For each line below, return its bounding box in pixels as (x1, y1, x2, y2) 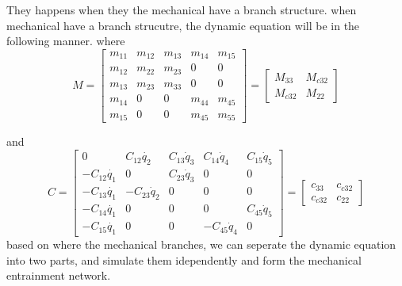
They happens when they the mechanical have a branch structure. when (6, 2, 357, 17)
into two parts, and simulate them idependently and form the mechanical (6, 251, 362, 268)
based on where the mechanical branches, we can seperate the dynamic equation (6, 236, 396, 253)
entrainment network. (6, 267, 111, 284)
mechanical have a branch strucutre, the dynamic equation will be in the (6, 17, 360, 33)
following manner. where (6, 32, 125, 49)
